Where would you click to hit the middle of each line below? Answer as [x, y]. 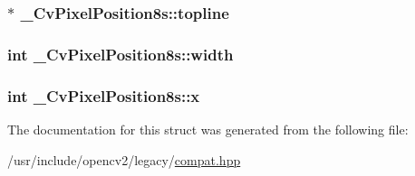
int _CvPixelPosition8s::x [104, 95]
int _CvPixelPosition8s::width [121, 54]
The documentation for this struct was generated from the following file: [208, 129]
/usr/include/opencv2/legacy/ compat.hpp [124, 159]
